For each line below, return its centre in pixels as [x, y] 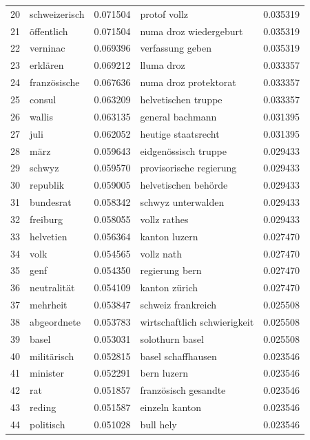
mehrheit [49, 305]
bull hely [158, 424]
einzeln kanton [171, 407]
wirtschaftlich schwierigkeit [197, 321]
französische [55, 82]
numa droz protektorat [188, 82]
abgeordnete [55, 321]
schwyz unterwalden [182, 202]
